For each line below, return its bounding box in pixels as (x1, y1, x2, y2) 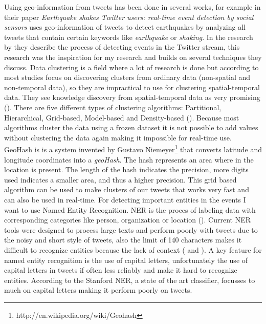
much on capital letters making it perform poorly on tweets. (4, 285, 192, 295)
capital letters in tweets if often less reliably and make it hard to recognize (4, 265, 237, 275)
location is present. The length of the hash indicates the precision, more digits (4, 164, 249, 175)
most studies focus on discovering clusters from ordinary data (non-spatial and (4, 72, 251, 83)
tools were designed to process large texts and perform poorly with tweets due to (4, 224, 258, 235)
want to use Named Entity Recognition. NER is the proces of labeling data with (4, 204, 256, 215)
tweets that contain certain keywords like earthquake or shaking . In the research (4, 31, 253, 42)
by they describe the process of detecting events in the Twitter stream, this (4, 42, 240, 52)
